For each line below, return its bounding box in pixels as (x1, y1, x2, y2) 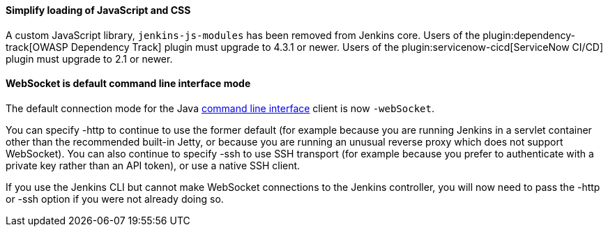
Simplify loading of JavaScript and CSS (6, 4, 191, 16)
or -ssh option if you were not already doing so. (6, 192, 224, 205)
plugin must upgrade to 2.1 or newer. (6, 52, 173, 65)
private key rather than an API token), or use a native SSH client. (6, 159, 301, 171)
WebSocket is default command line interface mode (6, 77, 251, 90)
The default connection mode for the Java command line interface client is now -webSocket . (6, 102, 434, 114)
